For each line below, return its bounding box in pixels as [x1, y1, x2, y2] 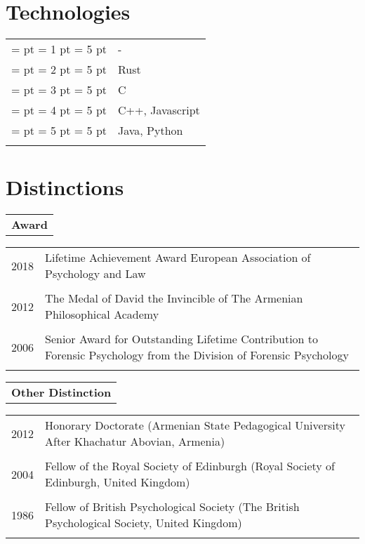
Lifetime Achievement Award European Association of [45, 249, 311, 266]
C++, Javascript [118, 102, 200, 119]
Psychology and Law [45, 265, 146, 282]
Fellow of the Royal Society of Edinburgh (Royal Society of [45, 458, 335, 475]
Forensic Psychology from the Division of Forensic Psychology [45, 347, 349, 364]
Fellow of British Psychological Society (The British [45, 498, 300, 515]
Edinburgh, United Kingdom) [45, 474, 190, 491]
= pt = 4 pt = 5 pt [11, 102, 107, 119]
